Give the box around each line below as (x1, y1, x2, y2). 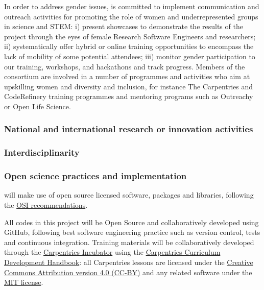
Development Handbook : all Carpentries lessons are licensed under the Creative (4, 257, 253, 267)
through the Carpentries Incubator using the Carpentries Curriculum (4, 247, 221, 257)
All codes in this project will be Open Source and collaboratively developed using (4, 216, 259, 227)
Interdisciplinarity (4, 146, 80, 159)
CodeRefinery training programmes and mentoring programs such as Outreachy (4, 91, 253, 102)
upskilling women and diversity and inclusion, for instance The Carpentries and (4, 81, 253, 91)
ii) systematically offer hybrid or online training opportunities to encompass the (4, 41, 254, 52)
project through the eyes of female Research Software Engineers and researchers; (4, 31, 256, 41)
